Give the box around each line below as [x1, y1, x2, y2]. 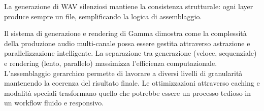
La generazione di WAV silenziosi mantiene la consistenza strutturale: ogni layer [4, 1, 253, 11]
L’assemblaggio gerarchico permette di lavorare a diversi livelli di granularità [4, 67, 243, 78]
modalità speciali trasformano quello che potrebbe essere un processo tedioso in [4, 87, 251, 98]
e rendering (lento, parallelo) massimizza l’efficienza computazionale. [4, 57, 217, 68]
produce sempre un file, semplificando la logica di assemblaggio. [4, 11, 202, 21]
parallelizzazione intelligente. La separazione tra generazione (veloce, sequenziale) [4, 48, 257, 58]
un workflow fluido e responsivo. [4, 97, 104, 108]
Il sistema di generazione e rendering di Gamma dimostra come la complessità [4, 28, 247, 39]
